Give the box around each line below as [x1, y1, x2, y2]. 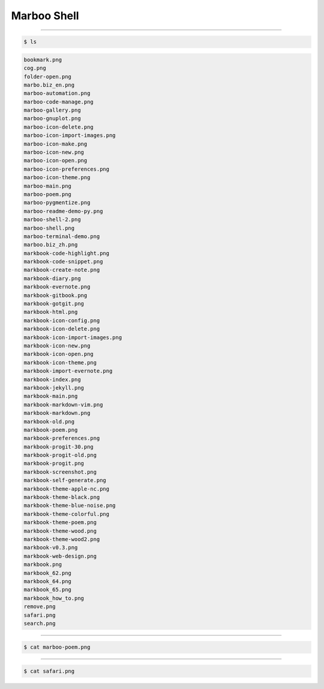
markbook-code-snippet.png [23, 259, 103, 265]
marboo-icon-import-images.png [23, 132, 116, 139]
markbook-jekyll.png [23, 384, 84, 391]
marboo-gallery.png [23, 107, 81, 114]
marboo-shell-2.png [23, 216, 81, 223]
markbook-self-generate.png [23, 477, 106, 484]
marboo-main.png [23, 182, 72, 189]
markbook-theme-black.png [23, 494, 100, 501]
